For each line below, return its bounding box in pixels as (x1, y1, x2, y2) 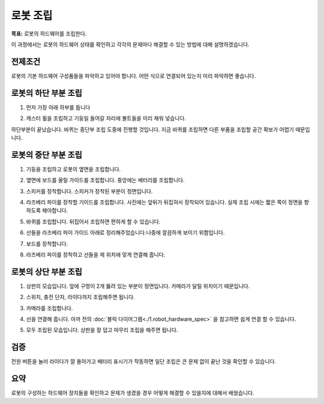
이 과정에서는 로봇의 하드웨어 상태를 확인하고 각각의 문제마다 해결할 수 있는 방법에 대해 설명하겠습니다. (11, 41, 250, 48)
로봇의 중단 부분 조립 (11, 150, 82, 160)
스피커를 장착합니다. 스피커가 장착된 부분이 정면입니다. (26, 188, 153, 195)
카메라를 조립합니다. (26, 304, 73, 312)
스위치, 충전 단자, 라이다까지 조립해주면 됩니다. (26, 294, 135, 301)
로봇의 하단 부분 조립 (11, 88, 82, 98)
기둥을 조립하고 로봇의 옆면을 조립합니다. (26, 165, 121, 173)
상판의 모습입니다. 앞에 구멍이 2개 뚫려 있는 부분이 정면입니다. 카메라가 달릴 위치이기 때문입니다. (26, 282, 250, 290)
